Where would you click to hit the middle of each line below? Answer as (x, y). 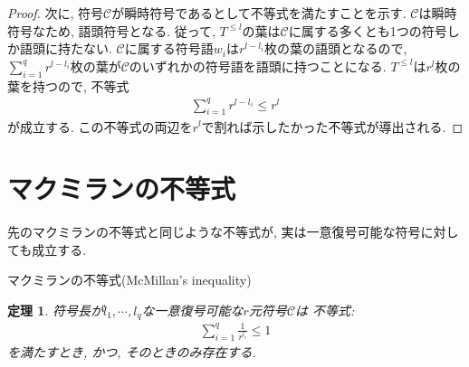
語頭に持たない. (66, 48)
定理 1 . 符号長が (55, 310)
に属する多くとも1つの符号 (368, 30)
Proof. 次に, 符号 (56, 13)
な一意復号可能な (192, 310)
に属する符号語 (169, 48)
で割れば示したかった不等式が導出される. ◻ (332, 126)
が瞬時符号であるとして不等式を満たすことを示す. (259, 13)
